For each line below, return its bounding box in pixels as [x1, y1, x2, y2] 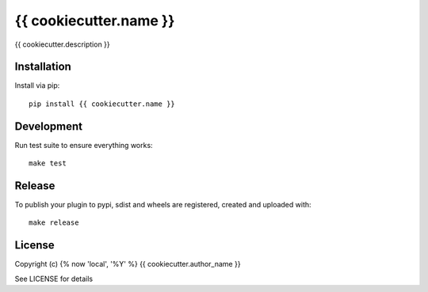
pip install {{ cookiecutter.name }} [29, 99, 176, 108]
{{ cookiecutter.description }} [14, 40, 110, 49]
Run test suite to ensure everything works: [14, 140, 154, 150]
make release [29, 218, 79, 227]
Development [14, 119, 83, 133]
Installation [14, 60, 71, 74]
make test [29, 159, 67, 168]
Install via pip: [14, 81, 60, 90]
